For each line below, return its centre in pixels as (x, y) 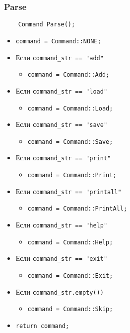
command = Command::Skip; (70, 309)
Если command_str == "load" (62, 90)
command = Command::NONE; (58, 41)
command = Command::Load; (70, 108)
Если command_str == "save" (62, 124)
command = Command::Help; (70, 242)
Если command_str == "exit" (62, 258)
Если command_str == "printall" (68, 191)
